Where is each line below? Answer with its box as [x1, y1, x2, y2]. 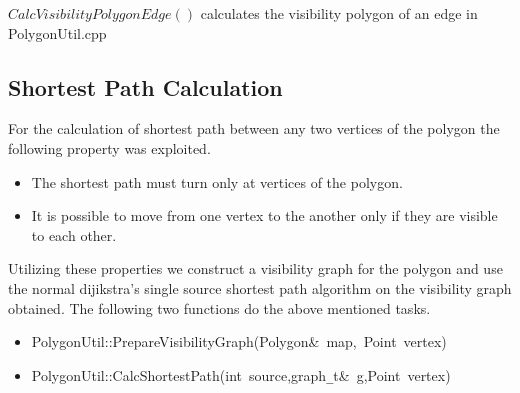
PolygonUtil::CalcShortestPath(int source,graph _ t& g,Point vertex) [31, 364, 451, 385]
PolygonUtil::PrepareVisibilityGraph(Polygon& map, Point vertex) [31, 331, 447, 352]
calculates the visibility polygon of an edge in [200, 3, 478, 23]
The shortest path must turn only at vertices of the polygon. [31, 171, 403, 192]
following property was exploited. [8, 137, 211, 158]
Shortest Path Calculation [8, 71, 283, 102]
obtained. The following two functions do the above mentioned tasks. [8, 297, 431, 318]
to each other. [31, 224, 117, 245]
